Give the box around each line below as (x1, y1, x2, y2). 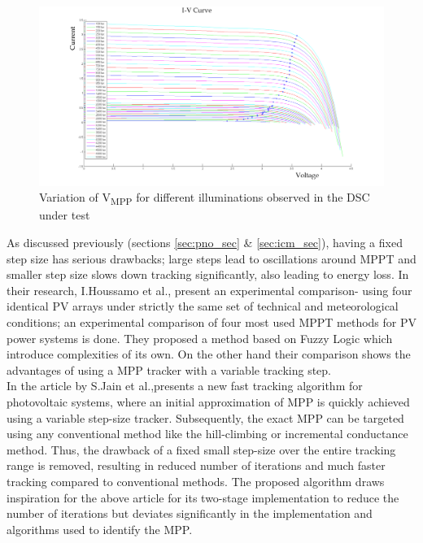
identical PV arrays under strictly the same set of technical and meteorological (7, 298, 399, 315)
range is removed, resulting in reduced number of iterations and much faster (7, 457, 386, 474)
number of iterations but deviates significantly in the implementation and (7, 505, 373, 522)
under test (39, 206, 90, 224)
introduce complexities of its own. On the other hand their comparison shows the (7, 345, 411, 363)
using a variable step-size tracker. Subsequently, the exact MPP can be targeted (7, 409, 404, 426)
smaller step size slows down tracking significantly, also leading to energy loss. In (7, 266, 409, 283)
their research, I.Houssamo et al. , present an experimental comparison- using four (7, 281, 412, 298)
